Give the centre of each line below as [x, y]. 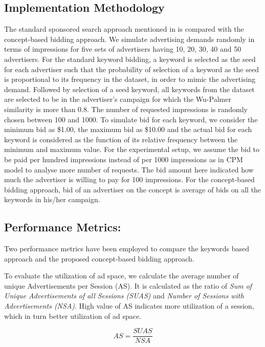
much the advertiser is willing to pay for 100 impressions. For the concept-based [129, 179]
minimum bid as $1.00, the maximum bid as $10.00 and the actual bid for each [128, 129]
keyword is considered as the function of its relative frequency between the [121, 139]
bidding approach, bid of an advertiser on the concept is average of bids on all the [133, 189]
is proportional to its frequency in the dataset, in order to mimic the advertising [130, 79]
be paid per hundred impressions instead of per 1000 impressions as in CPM [124, 159]
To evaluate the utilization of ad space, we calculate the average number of [122, 276]
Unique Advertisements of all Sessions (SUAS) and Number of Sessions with [124, 296]
